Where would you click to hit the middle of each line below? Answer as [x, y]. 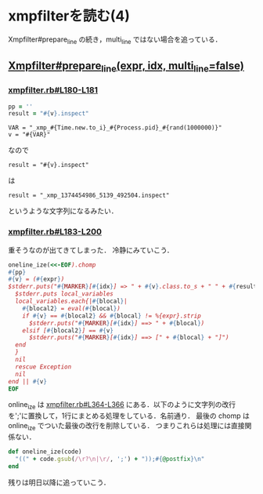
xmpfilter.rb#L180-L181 [53, 90]
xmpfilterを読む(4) [69, 16]
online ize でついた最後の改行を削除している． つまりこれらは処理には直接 [126, 427]
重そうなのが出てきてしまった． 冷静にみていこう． [91, 250]
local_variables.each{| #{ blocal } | [71, 301]
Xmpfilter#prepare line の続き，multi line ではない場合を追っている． [115, 40]
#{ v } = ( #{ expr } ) [36, 279]
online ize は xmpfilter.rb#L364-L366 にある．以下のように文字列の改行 [122, 406]
